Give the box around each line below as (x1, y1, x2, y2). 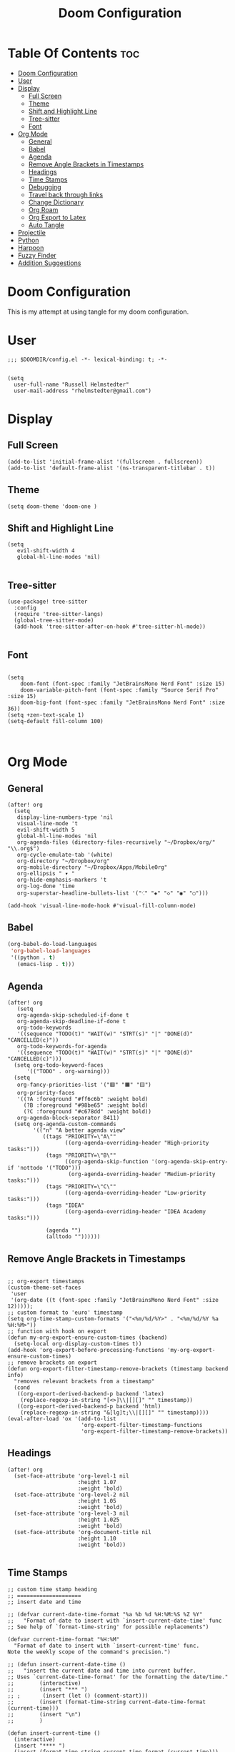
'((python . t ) (10, 954, 56, 961)
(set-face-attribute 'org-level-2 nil (14, 1491, 130, 1498)
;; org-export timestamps (7, 1278, 84, 1285)
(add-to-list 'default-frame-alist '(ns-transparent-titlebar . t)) (7, 464, 216, 472)
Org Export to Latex (28, 213, 86, 222)
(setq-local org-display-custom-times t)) (14, 1340, 142, 1348)
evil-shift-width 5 (16, 827, 75, 834)
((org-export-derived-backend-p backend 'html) (16, 1403, 161, 1410)
